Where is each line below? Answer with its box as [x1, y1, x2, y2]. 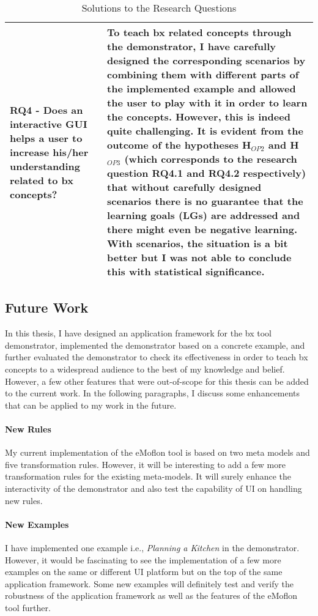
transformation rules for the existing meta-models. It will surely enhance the [5, 470, 292, 483]
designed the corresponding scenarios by [107, 53, 306, 67]
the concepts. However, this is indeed [107, 109, 290, 124]
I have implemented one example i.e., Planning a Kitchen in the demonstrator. [5, 541, 300, 554]
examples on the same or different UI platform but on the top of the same [5, 565, 283, 578]
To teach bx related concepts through [107, 25, 292, 39]
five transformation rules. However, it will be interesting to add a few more [5, 458, 286, 470]
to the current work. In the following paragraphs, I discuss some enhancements [5, 387, 300, 399]
